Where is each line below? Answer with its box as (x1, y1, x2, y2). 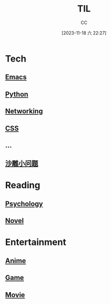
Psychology (5, 199, 43, 208)
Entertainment (5, 236, 66, 248)
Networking (5, 107, 43, 116)
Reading (5, 180, 40, 191)
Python (5, 90, 28, 98)
